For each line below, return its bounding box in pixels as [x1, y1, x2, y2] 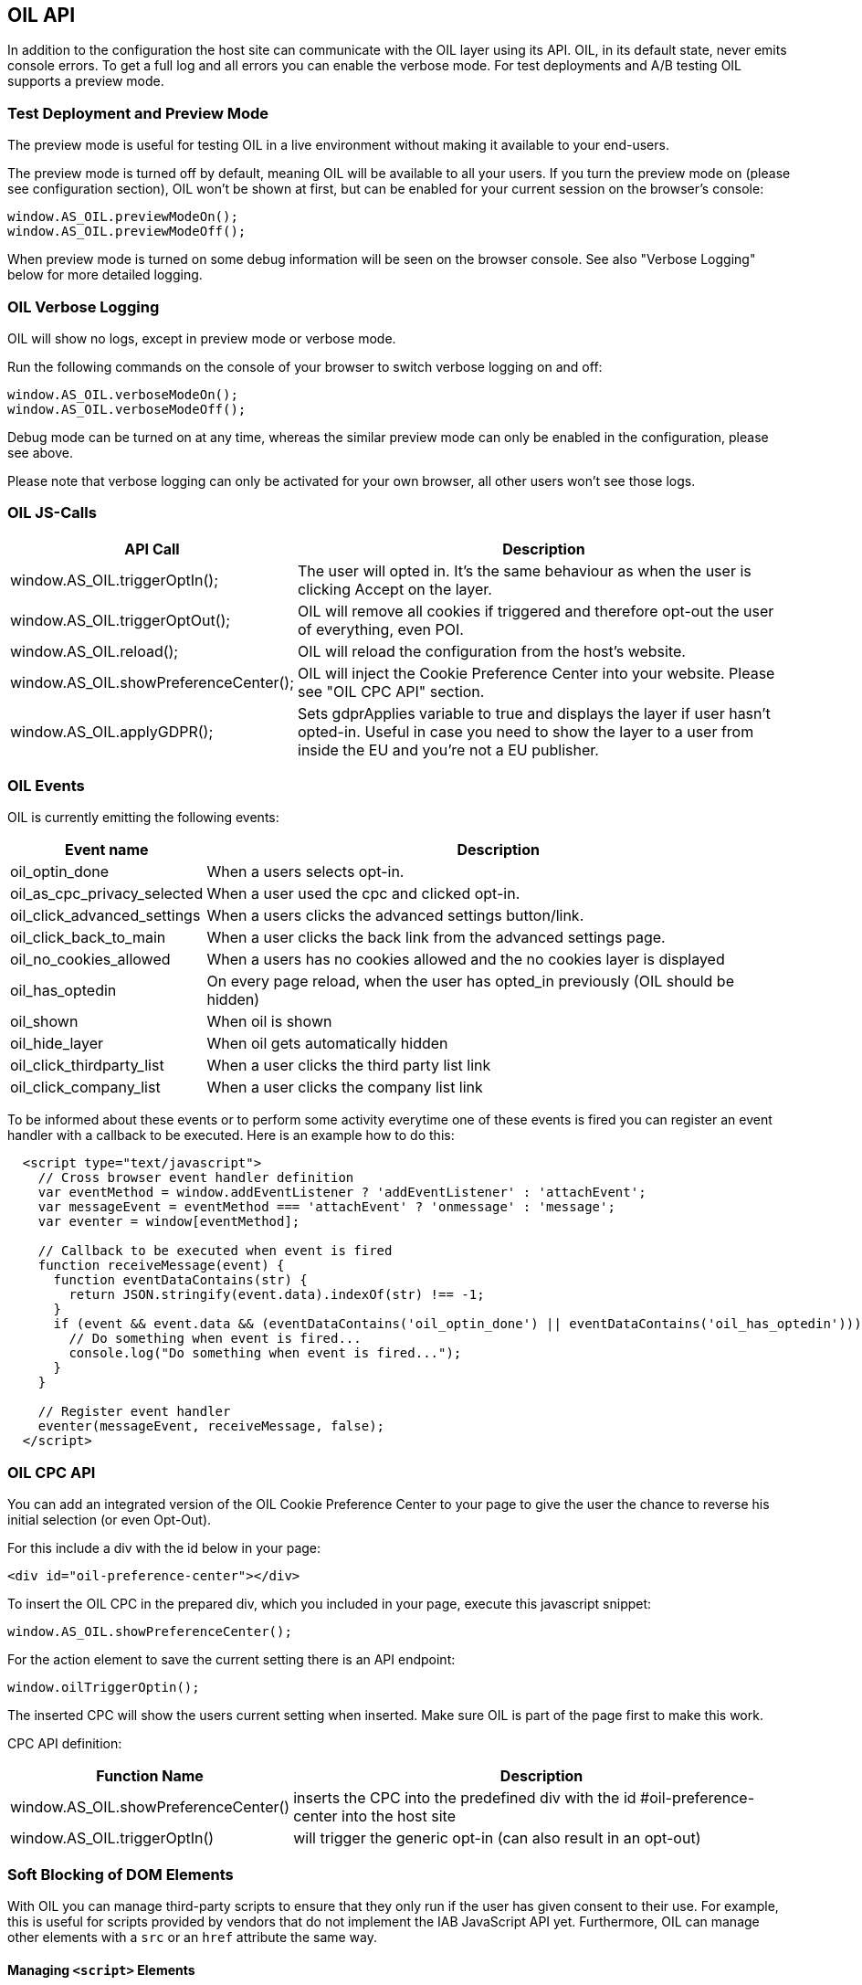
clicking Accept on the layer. [298, 579, 492, 598]
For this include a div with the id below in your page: [7, 1540, 321, 1557]
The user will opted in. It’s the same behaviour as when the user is [298, 561, 752, 580]
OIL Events [7, 776, 85, 796]
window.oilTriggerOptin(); [7, 1680, 200, 1695]
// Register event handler [37, 1404, 231, 1420]
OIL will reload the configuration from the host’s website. [298, 641, 686, 660]
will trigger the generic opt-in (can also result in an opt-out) [293, 1829, 701, 1848]
